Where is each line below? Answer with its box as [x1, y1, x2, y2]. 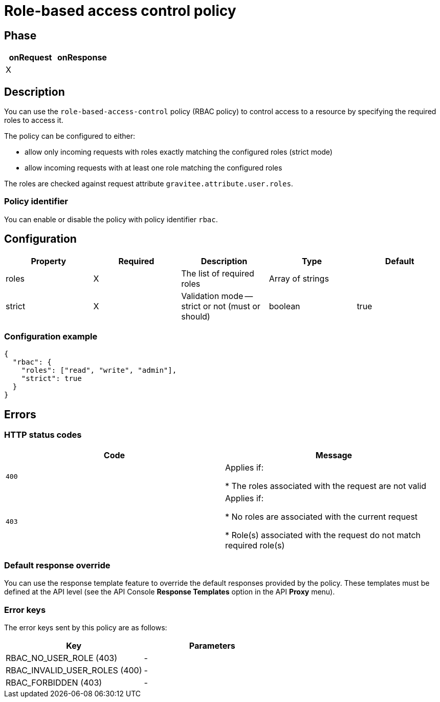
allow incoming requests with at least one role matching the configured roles [25, 163, 282, 173]
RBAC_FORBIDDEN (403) [6, 677, 102, 688]
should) [181, 311, 210, 322]
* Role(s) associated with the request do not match [225, 529, 421, 540]
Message [315, 450, 353, 460]
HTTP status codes [4, 430, 82, 440]
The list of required [181, 268, 254, 279]
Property [31, 256, 67, 266]
